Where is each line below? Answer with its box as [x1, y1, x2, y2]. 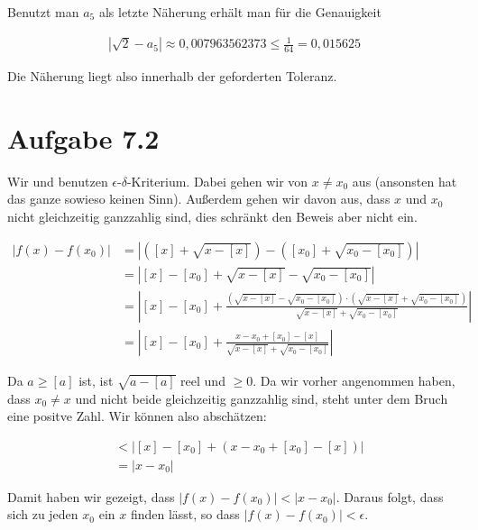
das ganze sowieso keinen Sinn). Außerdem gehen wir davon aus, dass [7, 189, 391, 208]
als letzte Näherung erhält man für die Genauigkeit [98, 3, 381, 21]
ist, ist [78, 370, 114, 389]
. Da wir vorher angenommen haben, [253, 370, 455, 389]
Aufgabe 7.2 [7, 119, 160, 156]
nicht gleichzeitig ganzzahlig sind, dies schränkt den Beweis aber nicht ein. [7, 207, 418, 226]
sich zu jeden [7, 505, 78, 524]
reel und [180, 370, 225, 389]
